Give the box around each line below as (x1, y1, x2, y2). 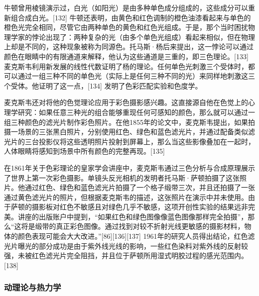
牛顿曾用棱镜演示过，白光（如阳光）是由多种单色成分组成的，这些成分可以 (4, 2, 248, 12)
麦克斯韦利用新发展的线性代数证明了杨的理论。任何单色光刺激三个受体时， (4, 61, 248, 71)
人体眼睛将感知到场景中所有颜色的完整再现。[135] (4, 146, 165, 156)
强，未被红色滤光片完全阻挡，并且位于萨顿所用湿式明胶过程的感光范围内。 (4, 250, 248, 261)
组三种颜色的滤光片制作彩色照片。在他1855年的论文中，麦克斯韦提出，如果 (4, 116, 248, 127)
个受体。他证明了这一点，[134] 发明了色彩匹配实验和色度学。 (4, 80, 202, 91)
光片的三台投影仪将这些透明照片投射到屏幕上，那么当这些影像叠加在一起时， (4, 136, 255, 146)
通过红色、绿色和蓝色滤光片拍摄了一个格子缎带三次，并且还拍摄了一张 (24, 182, 255, 193)
